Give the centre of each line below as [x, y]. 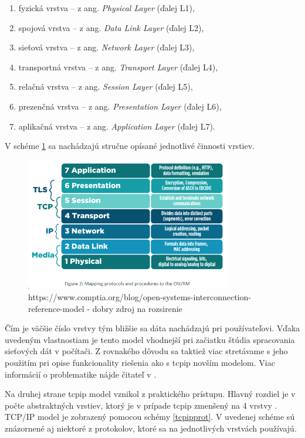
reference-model [56, 308]
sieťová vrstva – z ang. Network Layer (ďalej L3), [106, 47]
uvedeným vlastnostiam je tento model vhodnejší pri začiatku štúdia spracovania [150, 339]
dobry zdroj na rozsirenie [137, 308]
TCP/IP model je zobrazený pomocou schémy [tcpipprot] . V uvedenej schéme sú [150, 417]
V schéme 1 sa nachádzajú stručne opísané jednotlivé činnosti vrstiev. [130, 146]
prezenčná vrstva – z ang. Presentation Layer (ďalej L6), [120, 106]
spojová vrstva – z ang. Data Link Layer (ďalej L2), [111, 27]
